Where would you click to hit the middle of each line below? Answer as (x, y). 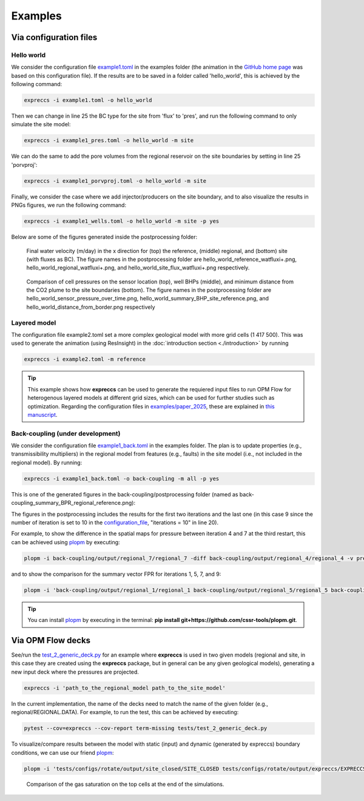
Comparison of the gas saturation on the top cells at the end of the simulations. (125, 784)
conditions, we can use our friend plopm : (62, 752)
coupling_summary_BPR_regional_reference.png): (73, 503)
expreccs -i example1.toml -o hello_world (88, 100)
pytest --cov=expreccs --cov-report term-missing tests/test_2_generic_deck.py (146, 728)
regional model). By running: (47, 462)
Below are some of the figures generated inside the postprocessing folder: (104, 237)
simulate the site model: (41, 124)
